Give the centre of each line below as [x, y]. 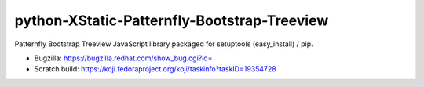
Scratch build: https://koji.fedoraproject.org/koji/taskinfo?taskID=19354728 [155, 69]
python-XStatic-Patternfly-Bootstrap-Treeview [172, 20]
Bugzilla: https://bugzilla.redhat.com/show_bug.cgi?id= [123, 58]
